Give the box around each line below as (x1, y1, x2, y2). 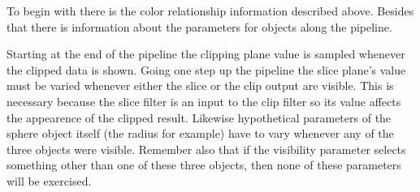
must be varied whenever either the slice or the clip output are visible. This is (6, 77, 394, 94)
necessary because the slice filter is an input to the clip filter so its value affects (6, 92, 401, 109)
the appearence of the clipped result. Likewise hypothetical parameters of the (6, 109, 392, 126)
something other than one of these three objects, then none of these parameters (6, 156, 401, 173)
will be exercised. (6, 172, 92, 189)
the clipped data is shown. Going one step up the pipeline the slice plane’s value (6, 61, 406, 78)
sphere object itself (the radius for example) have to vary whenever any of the (6, 125, 394, 142)
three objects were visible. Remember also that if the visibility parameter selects (6, 140, 406, 157)
